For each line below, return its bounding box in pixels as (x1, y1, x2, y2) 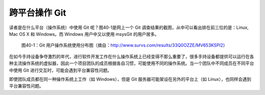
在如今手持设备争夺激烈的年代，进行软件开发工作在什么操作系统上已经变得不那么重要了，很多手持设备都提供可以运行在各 (9, 53, 254, 59)
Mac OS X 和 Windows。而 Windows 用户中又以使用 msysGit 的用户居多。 (9, 31, 159, 37)
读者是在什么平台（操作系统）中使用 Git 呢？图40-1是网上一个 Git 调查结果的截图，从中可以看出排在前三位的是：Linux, (9, 24, 249, 30)
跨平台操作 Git (9, 7, 66, 18)
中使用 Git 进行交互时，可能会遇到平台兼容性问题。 (9, 67, 112, 73)
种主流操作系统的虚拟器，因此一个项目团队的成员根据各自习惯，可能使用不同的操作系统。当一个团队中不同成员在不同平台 (9, 60, 254, 66)
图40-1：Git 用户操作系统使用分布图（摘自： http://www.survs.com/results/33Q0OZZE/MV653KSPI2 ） (21, 42, 228, 48)
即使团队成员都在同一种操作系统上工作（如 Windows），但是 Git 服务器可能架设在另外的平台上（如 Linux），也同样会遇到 (9, 76, 251, 82)
